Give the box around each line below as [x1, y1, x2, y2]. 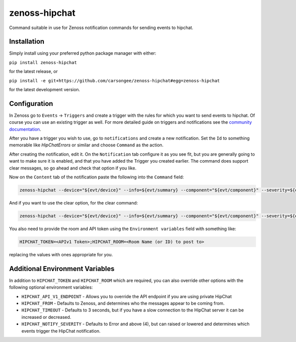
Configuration [9, 99, 53, 108]
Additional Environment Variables [9, 264, 115, 273]
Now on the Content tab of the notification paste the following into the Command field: [9, 174, 185, 180]
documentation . [9, 126, 41, 132]
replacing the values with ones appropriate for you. [9, 251, 113, 257]
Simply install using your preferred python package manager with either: [9, 50, 156, 56]
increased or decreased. [21, 314, 72, 320]
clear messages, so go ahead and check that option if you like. [9, 165, 137, 171]
